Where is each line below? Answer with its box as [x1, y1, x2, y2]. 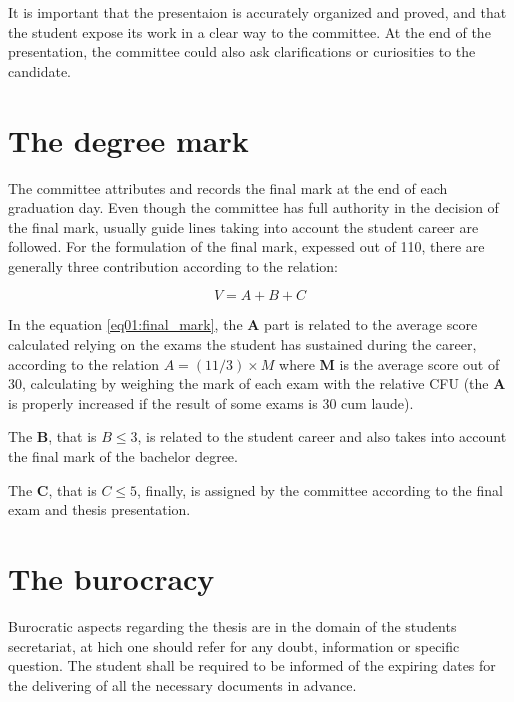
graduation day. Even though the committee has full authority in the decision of [8, 197, 499, 218]
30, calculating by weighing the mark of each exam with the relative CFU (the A [8, 373, 506, 394]
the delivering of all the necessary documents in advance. [8, 674, 357, 695]
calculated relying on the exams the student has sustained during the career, [8, 334, 477, 355]
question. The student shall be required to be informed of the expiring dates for [8, 655, 496, 676]
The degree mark [8, 119, 249, 160]
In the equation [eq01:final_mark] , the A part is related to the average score [8, 314, 478, 335]
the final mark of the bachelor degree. [8, 446, 238, 467]
